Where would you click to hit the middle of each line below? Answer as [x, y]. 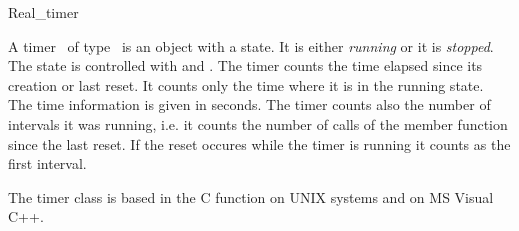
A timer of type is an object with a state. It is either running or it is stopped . [251, 45]
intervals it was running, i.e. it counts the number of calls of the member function [258, 123]
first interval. [47, 163]
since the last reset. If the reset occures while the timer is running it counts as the [259, 143]
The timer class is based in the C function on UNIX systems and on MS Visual [251, 196]
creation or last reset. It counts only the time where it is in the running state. [246, 84]
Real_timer [43, 12]
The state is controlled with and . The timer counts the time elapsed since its [245, 65]
